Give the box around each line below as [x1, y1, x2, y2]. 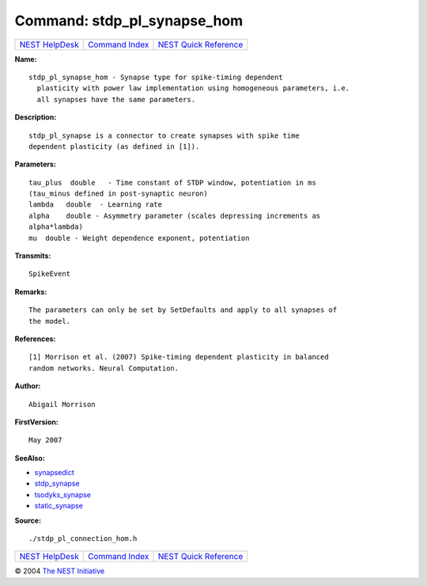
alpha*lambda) [28, 223, 83, 231]
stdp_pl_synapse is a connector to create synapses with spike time [28, 131, 300, 140]
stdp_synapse [34, 479, 80, 489]
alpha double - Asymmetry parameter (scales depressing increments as [28, 211, 321, 220]
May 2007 [28, 436, 62, 445]
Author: [14, 381, 41, 391]
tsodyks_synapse [34, 489, 91, 499]
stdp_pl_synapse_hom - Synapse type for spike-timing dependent [28, 72, 284, 82]
